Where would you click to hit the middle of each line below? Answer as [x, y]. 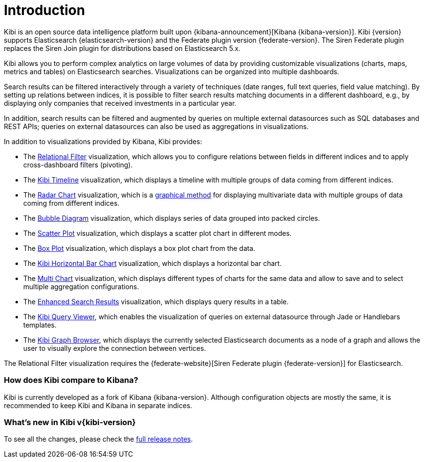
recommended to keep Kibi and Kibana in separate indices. [98, 405]
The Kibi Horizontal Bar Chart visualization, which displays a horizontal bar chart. [153, 263]
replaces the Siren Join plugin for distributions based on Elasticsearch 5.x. [122, 48]
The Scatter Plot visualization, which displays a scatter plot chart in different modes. [157, 233]
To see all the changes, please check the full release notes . [98, 439]
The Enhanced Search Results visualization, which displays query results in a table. [156, 301]
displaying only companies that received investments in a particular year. [120, 103]
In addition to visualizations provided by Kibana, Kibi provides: [103, 141]
